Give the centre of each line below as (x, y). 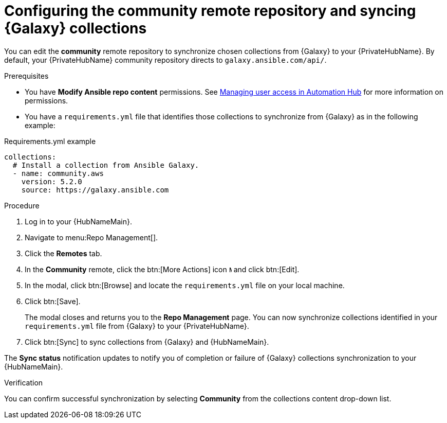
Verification (24, 382)
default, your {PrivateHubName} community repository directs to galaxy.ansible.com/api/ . (165, 60)
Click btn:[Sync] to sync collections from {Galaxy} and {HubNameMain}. (147, 342)
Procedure (22, 205)
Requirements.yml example (50, 141)
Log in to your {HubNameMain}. (78, 221)
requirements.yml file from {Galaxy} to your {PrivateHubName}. (137, 326)
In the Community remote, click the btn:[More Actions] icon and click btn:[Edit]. (162, 269)
